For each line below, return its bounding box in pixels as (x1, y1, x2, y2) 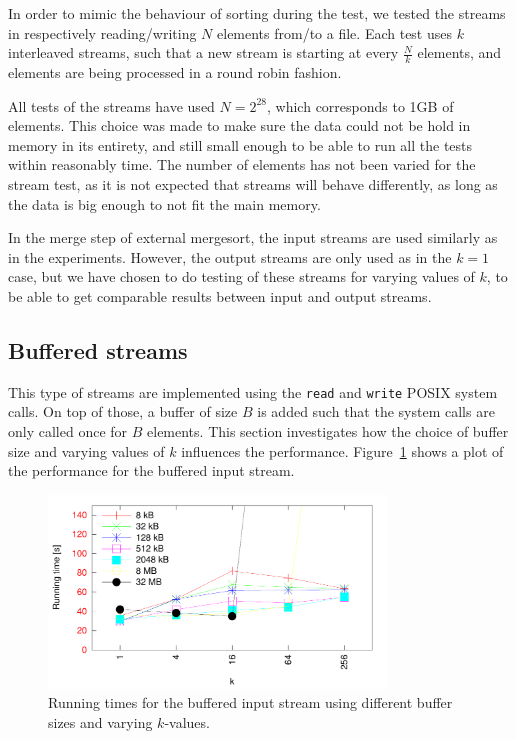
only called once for (8, 421, 128, 441)
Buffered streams (8, 334, 188, 365)
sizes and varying (48, 711, 153, 732)
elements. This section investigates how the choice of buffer (147, 421, 509, 441)
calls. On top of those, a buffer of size (8, 401, 238, 422)
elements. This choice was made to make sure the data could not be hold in (8, 115, 471, 136)
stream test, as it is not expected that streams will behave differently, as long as (8, 173, 498, 194)
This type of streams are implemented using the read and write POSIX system (8, 381, 498, 402)
